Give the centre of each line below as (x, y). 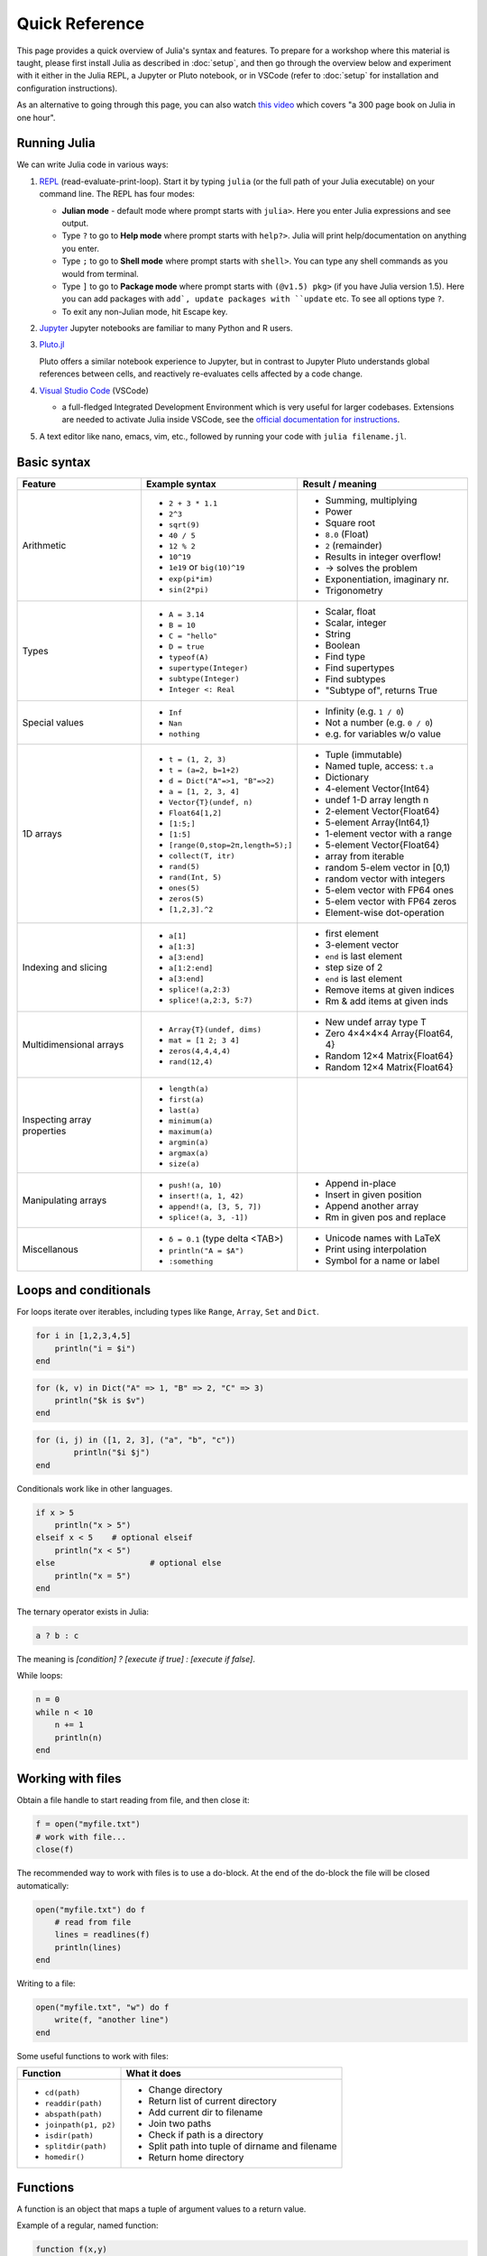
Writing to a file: (46, 1983)
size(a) (184, 1164)
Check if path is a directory (206, 2135)
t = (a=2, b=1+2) (204, 770)
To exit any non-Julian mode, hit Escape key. (145, 311)
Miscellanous (50, 1249)
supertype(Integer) (208, 668)
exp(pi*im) (191, 579)
